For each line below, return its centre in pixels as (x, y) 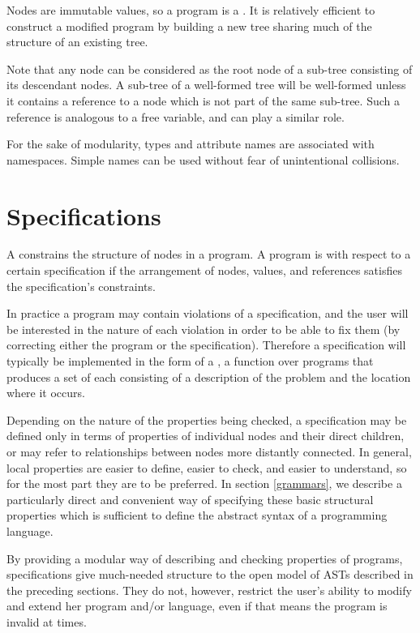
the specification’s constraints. (81, 286)
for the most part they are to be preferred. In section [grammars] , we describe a (204, 483)
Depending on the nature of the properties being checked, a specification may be (207, 419)
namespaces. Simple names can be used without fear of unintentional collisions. (203, 159)
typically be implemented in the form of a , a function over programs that (190, 361)
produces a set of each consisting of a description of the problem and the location (209, 376)
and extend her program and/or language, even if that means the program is (197, 606)
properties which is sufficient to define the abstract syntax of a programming (197, 515)
